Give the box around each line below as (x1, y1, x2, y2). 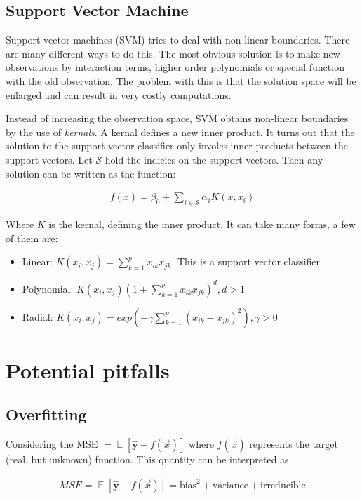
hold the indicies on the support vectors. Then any (105, 152, 323, 166)
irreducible (260, 480, 306, 491)
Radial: (22, 309, 53, 324)
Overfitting (6, 404, 87, 425)
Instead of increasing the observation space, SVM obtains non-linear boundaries (6, 111, 349, 126)
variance (212, 480, 248, 491)
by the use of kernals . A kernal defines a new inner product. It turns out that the (6, 124, 355, 139)
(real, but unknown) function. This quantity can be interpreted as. (6, 452, 292, 467)
